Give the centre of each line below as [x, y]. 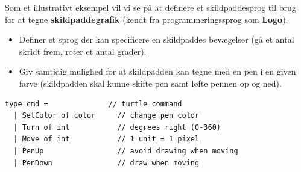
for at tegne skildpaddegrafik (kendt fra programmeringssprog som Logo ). [147, 19]
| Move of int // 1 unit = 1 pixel [106, 139]
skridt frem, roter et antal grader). [83, 51]
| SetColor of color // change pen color [106, 116]
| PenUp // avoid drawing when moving [126, 151]
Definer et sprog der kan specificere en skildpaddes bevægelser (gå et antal [157, 39]
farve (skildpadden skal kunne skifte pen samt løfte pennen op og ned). [150, 83]
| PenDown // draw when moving [106, 163]
